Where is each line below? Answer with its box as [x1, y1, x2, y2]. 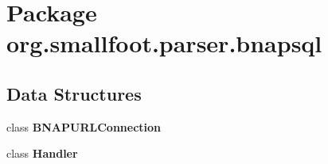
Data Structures [6, 81, 142, 105]
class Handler [6, 145, 78, 162]
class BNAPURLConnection [6, 118, 162, 135]
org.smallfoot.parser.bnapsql [6, 27, 322, 59]
